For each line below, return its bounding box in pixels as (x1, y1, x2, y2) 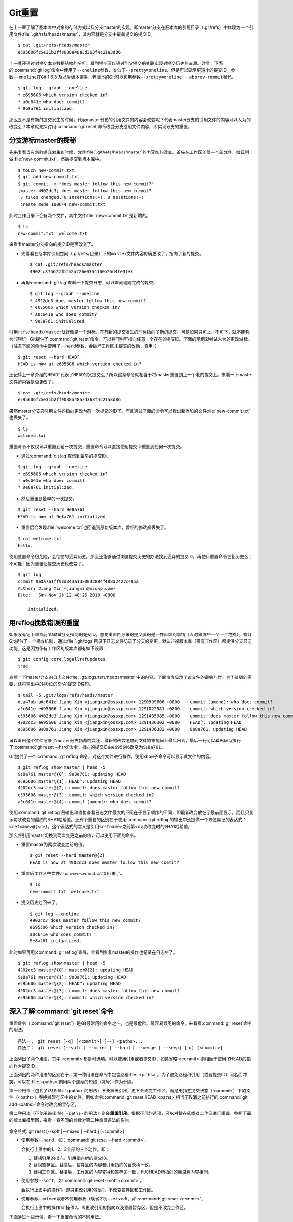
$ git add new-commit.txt (18, 174, 80, 180)
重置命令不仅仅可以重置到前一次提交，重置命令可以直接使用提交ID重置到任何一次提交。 (9, 444, 185, 450)
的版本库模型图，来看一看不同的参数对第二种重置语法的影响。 (9, 1117, 133, 1123)
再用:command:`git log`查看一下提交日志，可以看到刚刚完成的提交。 (21, 280, 158, 285)
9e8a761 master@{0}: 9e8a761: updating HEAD (18, 771, 126, 777)
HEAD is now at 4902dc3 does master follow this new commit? (30, 859, 179, 865)
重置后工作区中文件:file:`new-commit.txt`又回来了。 (21, 871, 125, 876)
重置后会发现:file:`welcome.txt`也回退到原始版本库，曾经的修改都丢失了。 (21, 524, 168, 530)
